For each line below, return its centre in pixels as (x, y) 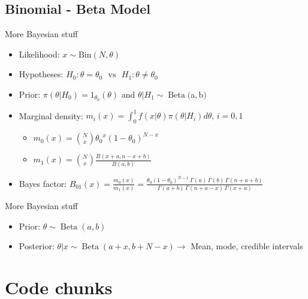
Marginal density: (51, 115)
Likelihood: (39, 54)
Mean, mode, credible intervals (247, 246)
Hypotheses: (41, 74)
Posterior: (37, 246)
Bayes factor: (43, 183)
